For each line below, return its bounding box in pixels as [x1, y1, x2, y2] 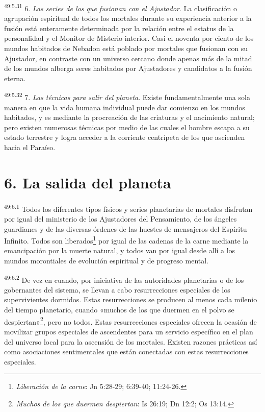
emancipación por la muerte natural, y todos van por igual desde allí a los [4, 245, 235, 256]
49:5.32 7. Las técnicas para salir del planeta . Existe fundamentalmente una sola [4, 90, 250, 103]
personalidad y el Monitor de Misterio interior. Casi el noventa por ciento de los [4, 33, 254, 43]
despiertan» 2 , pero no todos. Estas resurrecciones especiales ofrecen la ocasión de [4, 314, 257, 327]
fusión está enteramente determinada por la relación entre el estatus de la [4, 22, 234, 33]
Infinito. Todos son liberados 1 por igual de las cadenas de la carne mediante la [4, 234, 249, 246]
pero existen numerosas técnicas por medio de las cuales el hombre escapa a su [4, 122, 250, 132]
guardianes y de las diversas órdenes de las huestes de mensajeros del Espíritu [4, 223, 247, 234]
